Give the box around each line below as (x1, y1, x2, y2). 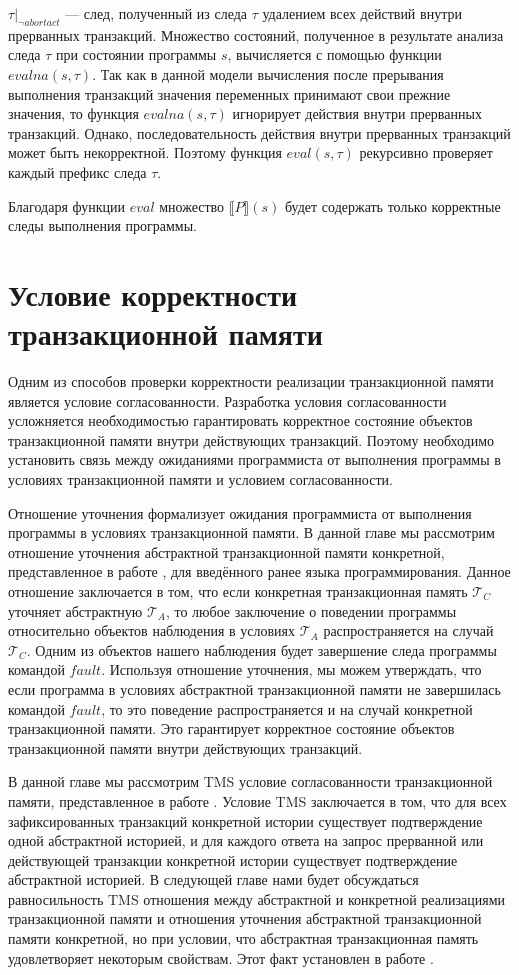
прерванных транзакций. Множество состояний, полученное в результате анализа (8, 24, 504, 45)
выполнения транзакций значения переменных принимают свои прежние (8, 83, 451, 104)
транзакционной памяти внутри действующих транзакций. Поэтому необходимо (8, 429, 495, 450)
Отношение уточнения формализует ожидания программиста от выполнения (8, 502, 472, 523)
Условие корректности (8, 273, 298, 314)
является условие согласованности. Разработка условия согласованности (8, 390, 447, 411)
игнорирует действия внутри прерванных (232, 103, 482, 124)
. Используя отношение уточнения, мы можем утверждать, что (101, 659, 482, 680)
